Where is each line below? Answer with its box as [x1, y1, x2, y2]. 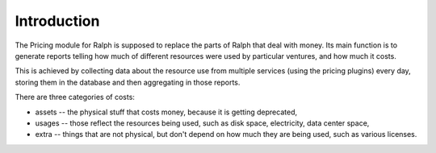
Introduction [15, 12, 100, 30]
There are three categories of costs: [15, 93, 135, 102]
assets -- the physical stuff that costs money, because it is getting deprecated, [35, 107, 298, 117]
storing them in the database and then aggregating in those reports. [15, 77, 241, 87]
